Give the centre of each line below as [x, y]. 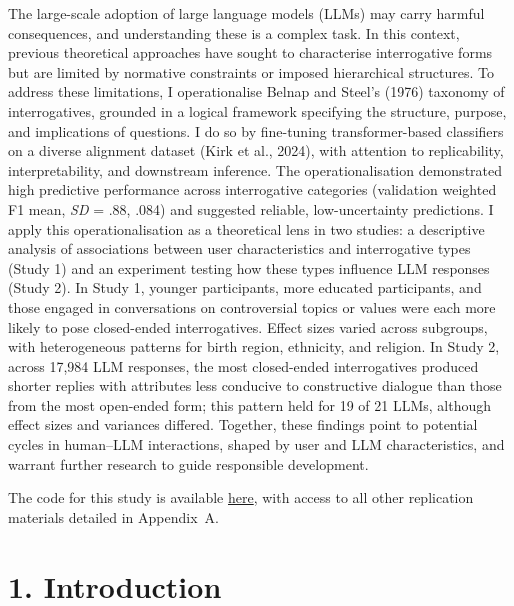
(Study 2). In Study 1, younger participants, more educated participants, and [245, 287]
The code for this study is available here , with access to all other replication [241, 497]
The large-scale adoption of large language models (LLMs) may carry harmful [246, 13]
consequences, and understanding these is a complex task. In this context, [234, 32]
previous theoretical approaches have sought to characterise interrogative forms [250, 52]
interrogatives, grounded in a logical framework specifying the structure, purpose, [257, 110]
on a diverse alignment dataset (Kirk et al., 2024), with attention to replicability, [256, 150]
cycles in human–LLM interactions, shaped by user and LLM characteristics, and [256, 444]
